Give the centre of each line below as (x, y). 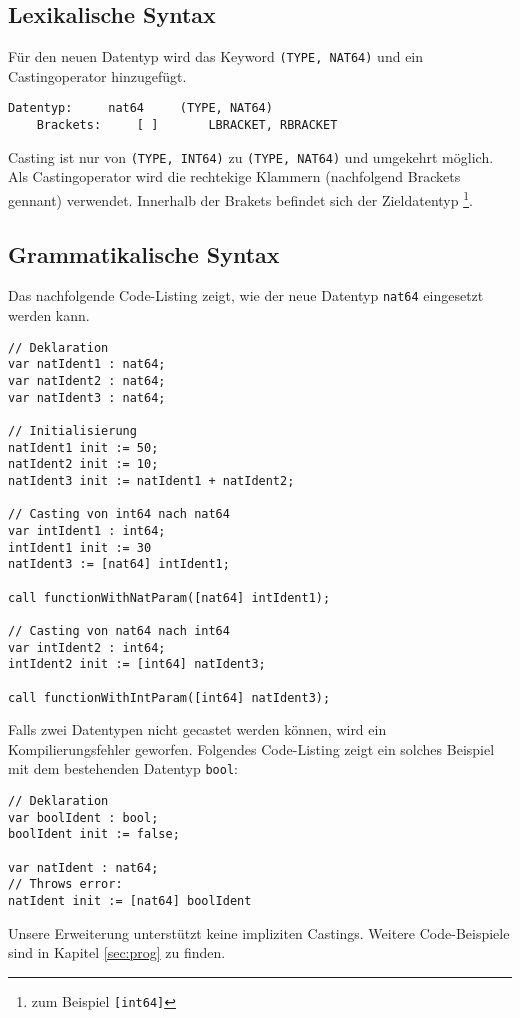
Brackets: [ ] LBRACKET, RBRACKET (187, 125)
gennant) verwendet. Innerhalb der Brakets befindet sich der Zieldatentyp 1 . (240, 198)
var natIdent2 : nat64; (87, 381)
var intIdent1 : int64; (87, 530)
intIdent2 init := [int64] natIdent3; (137, 664)
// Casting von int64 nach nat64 (119, 514)
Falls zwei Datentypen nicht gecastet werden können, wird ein (197, 729)
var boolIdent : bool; (83, 817)
